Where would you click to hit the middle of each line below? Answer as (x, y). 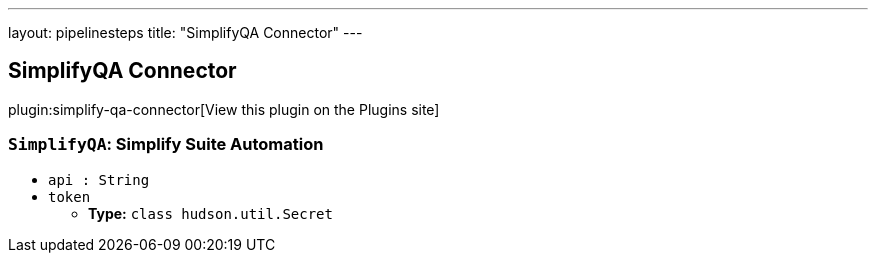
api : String (99, 179)
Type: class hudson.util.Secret (210, 213)
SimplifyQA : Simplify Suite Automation (166, 144)
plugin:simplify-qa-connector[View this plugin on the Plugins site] (224, 109)
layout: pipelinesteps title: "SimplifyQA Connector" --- (185, 32)
